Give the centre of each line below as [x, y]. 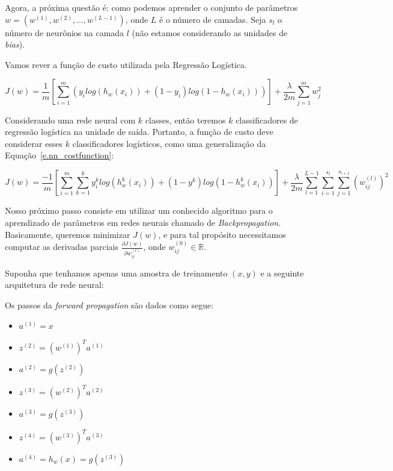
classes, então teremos [185, 120]
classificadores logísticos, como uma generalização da [169, 143]
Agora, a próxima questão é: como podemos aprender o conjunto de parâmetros [151, 7]
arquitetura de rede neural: [54, 285]
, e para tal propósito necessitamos [222, 234]
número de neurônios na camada [65, 32]
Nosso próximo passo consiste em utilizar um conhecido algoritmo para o [139, 211]
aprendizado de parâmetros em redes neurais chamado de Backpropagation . [143, 222]
